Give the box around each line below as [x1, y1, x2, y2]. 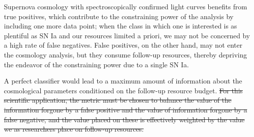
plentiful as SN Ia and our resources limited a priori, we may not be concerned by [4, 30, 250, 40]
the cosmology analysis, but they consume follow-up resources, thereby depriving [4, 49, 247, 59]
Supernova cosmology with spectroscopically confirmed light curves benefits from [4, 1, 247, 11]
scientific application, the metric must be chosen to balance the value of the [4, 95, 232, 105]
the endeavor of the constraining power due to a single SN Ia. [4, 59, 189, 69]
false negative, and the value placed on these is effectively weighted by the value [4, 114, 245, 124]
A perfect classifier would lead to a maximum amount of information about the [4, 76, 242, 86]
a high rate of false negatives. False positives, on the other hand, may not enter [4, 40, 243, 50]
